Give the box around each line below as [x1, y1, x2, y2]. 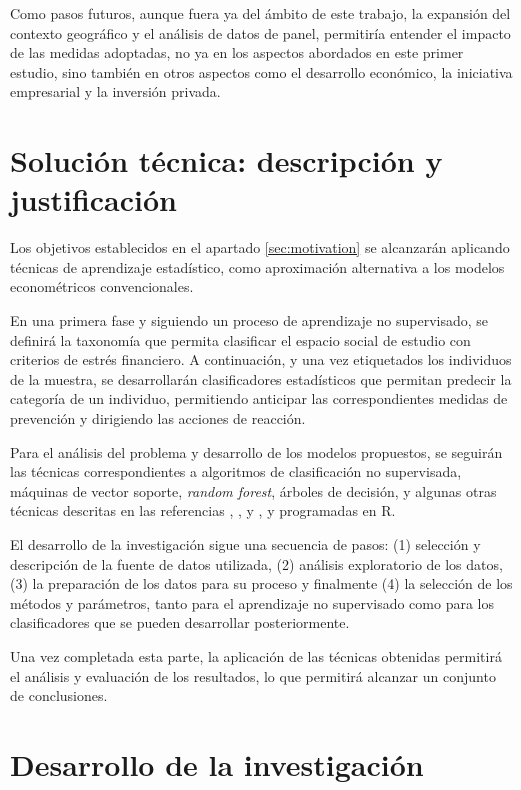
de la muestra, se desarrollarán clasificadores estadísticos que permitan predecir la [10, 368, 512, 389]
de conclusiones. [10, 685, 108, 706]
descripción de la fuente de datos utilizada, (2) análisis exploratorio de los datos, [10, 553, 503, 574]
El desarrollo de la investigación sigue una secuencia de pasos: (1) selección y [10, 534, 481, 554]
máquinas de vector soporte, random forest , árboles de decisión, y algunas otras [10, 480, 497, 501]
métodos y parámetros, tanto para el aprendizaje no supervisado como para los [10, 592, 495, 613]
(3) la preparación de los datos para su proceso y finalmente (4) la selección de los [10, 573, 513, 594]
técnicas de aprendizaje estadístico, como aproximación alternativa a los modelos [10, 256, 505, 277]
